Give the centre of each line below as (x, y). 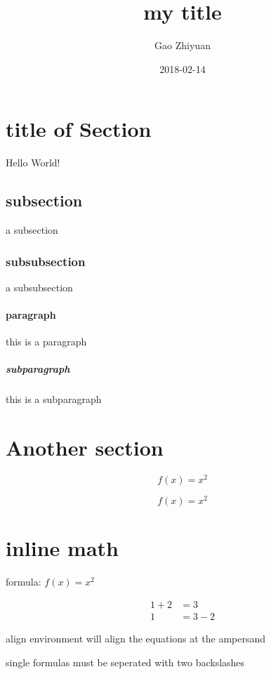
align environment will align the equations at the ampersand (136, 639)
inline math (62, 548)
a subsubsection (39, 287)
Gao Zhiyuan (183, 45)
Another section (85, 448)
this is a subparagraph (54, 399)
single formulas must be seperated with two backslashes (125, 662)
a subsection (32, 230)
